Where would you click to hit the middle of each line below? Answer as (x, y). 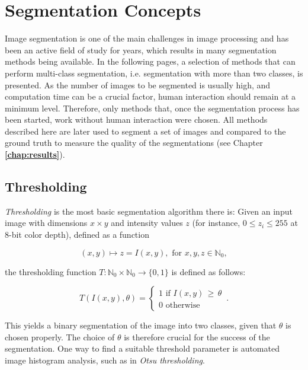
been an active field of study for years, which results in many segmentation (141, 50)
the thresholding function (51, 271)
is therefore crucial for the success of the (197, 336)
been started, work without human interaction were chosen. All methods (136, 119)
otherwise (183, 306)
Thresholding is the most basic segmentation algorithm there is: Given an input (149, 211)
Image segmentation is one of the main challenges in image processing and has (147, 38)
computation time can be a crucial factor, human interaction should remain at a (150, 96)
